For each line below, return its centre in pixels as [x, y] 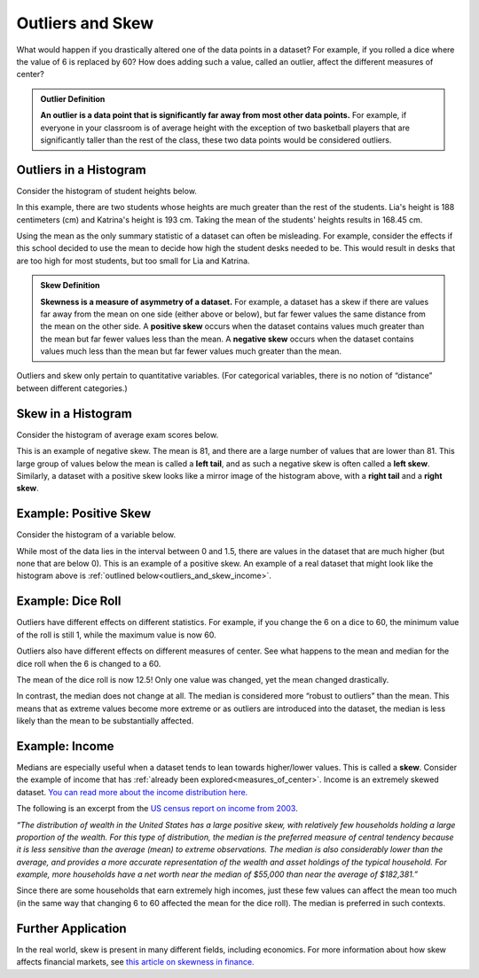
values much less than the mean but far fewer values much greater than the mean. [191, 351]
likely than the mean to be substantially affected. [105, 721]
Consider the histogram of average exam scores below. [118, 434]
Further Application [72, 928]
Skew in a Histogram [74, 414]
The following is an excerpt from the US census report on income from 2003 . [157, 809]
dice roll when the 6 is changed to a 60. [89, 663]
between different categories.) [72, 388]
